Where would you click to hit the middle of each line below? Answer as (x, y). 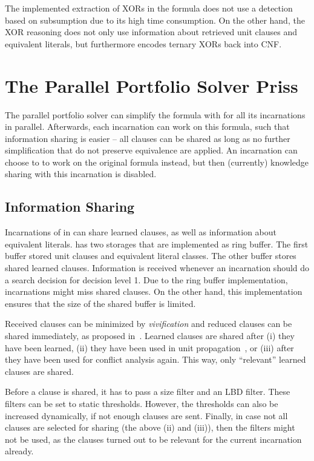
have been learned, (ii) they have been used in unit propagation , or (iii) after (149, 347)
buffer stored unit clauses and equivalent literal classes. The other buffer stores (151, 256)
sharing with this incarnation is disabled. (81, 174)
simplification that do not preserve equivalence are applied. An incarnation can (151, 150)
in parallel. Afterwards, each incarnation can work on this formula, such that (147, 126)
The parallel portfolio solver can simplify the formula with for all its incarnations (155, 114)
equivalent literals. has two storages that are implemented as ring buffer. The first (157, 244)
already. (19, 451)
